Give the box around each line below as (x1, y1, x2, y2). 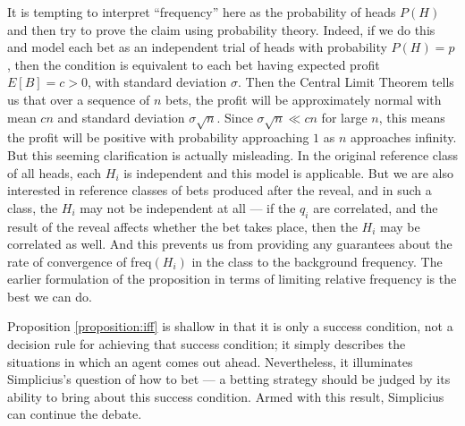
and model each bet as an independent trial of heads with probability (7, 38, 387, 56)
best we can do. (7, 286, 92, 305)
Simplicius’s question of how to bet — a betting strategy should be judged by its (7, 370, 451, 388)
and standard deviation (57, 107, 185, 126)
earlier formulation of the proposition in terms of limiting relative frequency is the (7, 269, 457, 288)
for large (321, 107, 368, 126)
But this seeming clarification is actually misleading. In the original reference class (7, 145, 459, 164)
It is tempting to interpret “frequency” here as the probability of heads (7, 3, 396, 21)
